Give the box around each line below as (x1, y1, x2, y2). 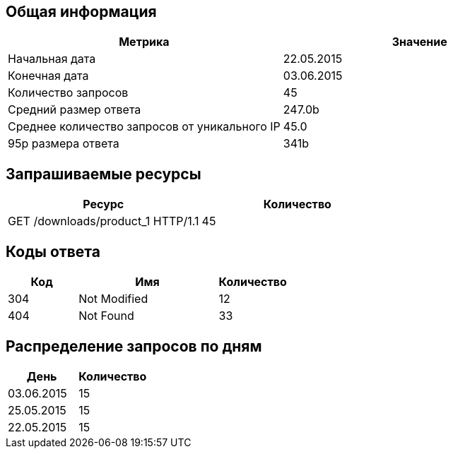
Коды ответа (6, 242, 100, 261)
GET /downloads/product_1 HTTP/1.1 (8, 214, 199, 229)
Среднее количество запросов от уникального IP (8, 119, 281, 134)
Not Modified (78, 292, 148, 306)
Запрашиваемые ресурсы (6, 165, 201, 183)
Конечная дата (8, 68, 89, 83)
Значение (392, 35, 447, 49)
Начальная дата (8, 52, 96, 66)
